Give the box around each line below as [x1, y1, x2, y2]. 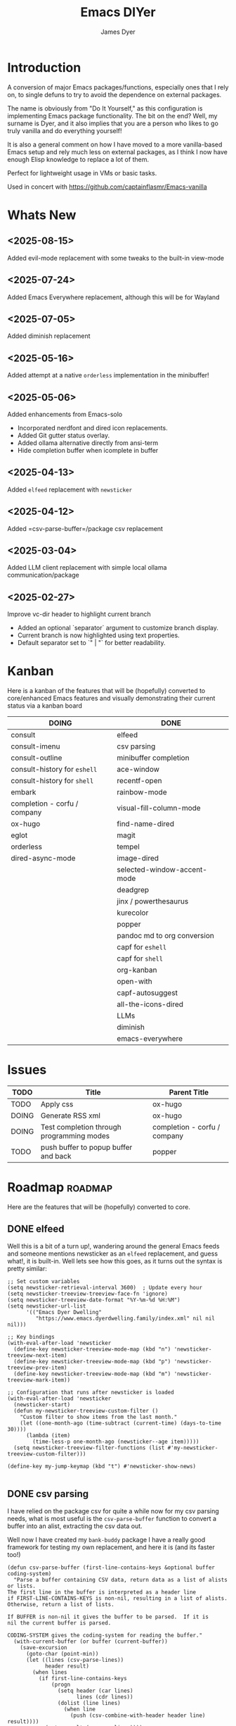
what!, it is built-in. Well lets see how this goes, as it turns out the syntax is [7, 1256, 223, 1265]
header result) [44, 1663, 90, 1670]
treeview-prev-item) [7, 1364, 68, 1371]
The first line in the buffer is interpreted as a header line [7, 1589, 197, 1596]
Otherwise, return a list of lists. [7, 1601, 114, 1608]
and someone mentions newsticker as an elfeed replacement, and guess [7, 1249, 218, 1258]
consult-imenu [11, 742, 60, 751]
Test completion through [41, 1122, 122, 1132]
